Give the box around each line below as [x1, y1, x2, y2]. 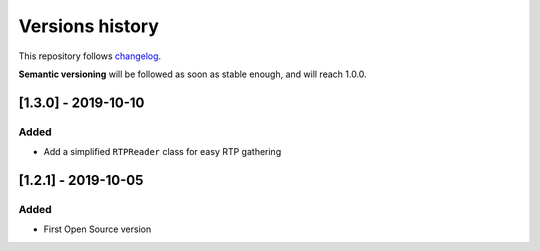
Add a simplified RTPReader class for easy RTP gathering [43, 146, 282, 158]
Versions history [18, 15, 160, 37]
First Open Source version [43, 223, 152, 235]
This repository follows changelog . [18, 50, 162, 62]
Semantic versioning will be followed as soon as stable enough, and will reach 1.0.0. [18, 68, 367, 80]
